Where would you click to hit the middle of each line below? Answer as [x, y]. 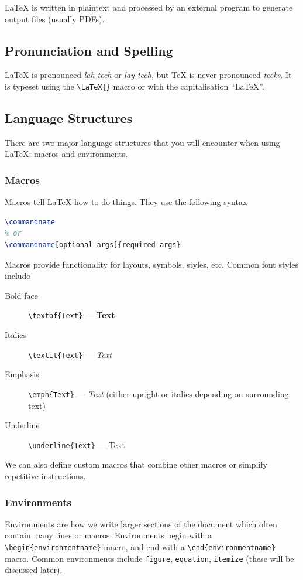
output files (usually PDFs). [55, 18]
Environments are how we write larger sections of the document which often [141, 523]
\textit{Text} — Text [70, 354]
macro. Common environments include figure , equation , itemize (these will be [149, 558]
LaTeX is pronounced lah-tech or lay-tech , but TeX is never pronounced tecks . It [148, 75]
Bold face [21, 295]
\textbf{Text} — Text [72, 315]
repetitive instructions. [45, 476]
